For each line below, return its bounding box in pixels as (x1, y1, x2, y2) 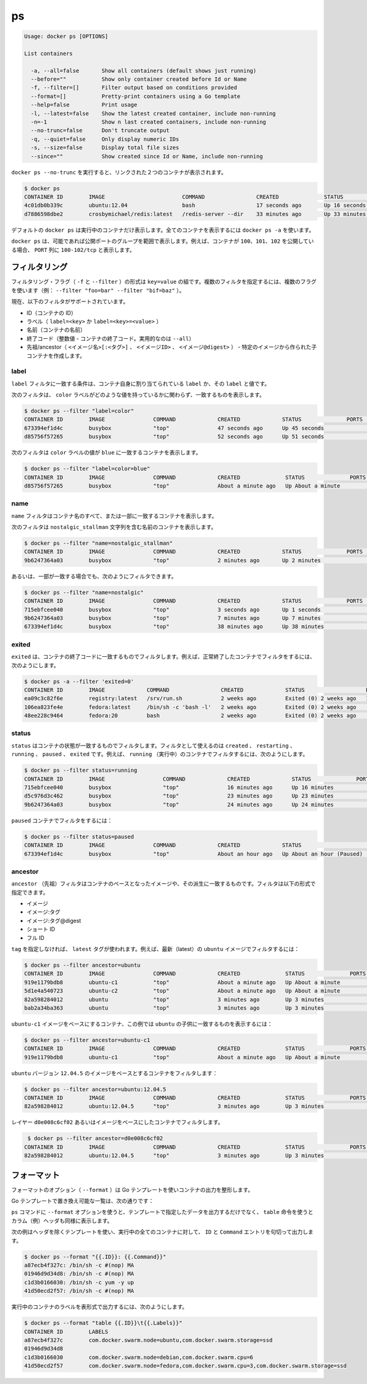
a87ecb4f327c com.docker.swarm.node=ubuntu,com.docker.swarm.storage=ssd (24, 1336, 273, 1344)
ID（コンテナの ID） (26, 309, 76, 316)
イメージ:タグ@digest (26, 917, 81, 924)
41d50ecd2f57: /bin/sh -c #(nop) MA (24, 1287, 135, 1295)
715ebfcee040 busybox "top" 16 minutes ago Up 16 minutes (24, 783, 334, 791)
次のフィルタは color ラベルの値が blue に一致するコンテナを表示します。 (11, 449, 201, 456)
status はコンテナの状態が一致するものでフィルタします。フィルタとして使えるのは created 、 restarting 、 (11, 742, 296, 749)
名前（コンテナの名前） (26, 326, 86, 333)
